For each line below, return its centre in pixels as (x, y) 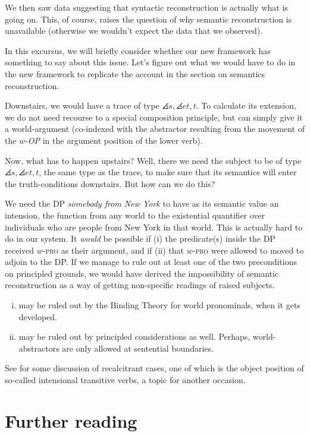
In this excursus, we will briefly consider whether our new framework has (138, 50)
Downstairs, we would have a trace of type (82, 105)
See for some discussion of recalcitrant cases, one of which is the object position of (154, 368)
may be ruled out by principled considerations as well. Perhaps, (134, 337)
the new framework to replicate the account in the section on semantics (135, 73)
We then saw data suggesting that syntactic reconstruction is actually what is (146, 7)
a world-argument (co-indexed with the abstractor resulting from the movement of (155, 129)
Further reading (71, 420)
